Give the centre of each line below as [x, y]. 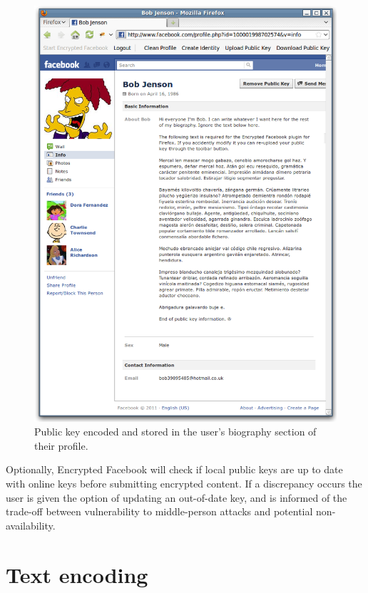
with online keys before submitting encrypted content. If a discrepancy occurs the [184, 483]
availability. [31, 525]
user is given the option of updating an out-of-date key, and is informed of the [177, 497]
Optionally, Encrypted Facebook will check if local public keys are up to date [174, 469]
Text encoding [77, 574]
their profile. [61, 445]
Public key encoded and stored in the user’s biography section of [175, 432]
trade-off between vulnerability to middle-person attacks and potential [159, 511]
